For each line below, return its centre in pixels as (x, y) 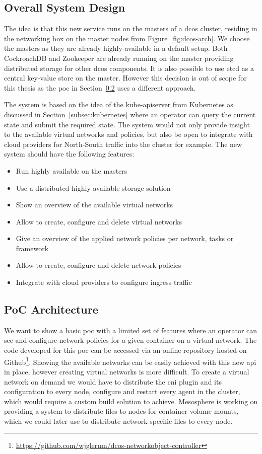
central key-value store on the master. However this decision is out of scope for (125, 78)
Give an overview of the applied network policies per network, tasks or (125, 238)
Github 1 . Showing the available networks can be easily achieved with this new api (130, 361)
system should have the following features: (69, 154)
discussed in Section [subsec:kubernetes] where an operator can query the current (130, 114)
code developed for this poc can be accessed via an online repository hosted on (125, 350)
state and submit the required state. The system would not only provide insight (127, 124)
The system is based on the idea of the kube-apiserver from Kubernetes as (119, 104)
